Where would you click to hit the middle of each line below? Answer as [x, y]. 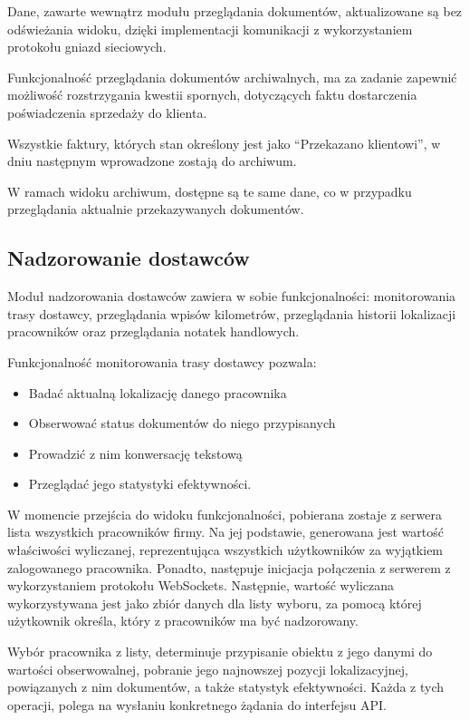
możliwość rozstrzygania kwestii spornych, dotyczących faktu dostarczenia [212, 95]
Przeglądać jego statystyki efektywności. [140, 484]
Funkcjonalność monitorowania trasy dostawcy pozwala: [162, 361]
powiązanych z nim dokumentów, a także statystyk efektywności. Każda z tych [226, 687]
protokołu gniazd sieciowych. [87, 47]
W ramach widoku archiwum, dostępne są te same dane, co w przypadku [210, 191]
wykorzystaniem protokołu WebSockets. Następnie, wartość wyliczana [201, 585]
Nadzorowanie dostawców [129, 258]
